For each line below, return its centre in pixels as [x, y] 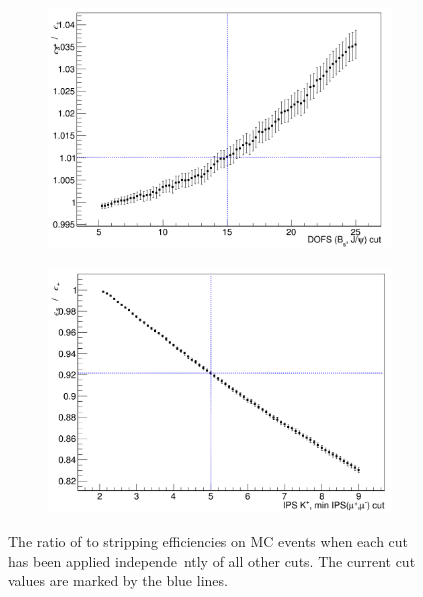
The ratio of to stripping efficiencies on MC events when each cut [208, 540]
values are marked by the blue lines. [118, 580]
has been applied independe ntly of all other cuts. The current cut [212, 560]
